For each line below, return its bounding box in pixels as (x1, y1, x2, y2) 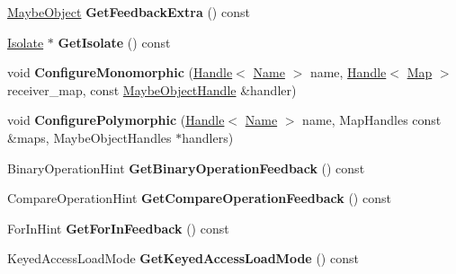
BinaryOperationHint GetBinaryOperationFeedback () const (7, 158, 365, 177)
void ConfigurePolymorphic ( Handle (7, 110, 225, 129)
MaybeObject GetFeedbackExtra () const (7, 3, 250, 21)
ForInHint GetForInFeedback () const (7, 218, 229, 237)
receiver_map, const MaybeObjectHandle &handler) (7, 80, 297, 99)
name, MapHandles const (302, 110, 442, 129)
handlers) (182, 128, 234, 146)
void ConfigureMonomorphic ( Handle (7, 63, 233, 82)
